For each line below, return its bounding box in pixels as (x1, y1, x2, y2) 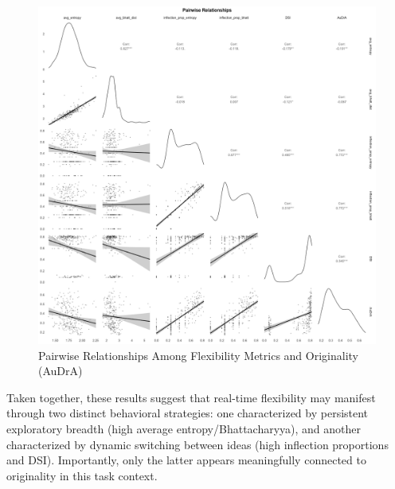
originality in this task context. (6, 467, 158, 483)
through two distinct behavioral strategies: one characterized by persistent (6, 405, 369, 421)
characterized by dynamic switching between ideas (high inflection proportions (6, 436, 389, 452)
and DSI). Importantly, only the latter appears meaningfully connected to (6, 452, 366, 468)
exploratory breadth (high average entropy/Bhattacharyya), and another (6, 420, 362, 436)
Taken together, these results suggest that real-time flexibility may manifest (6, 389, 376, 405)
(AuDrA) (38, 362, 83, 379)
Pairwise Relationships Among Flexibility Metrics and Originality (38, 346, 358, 363)
